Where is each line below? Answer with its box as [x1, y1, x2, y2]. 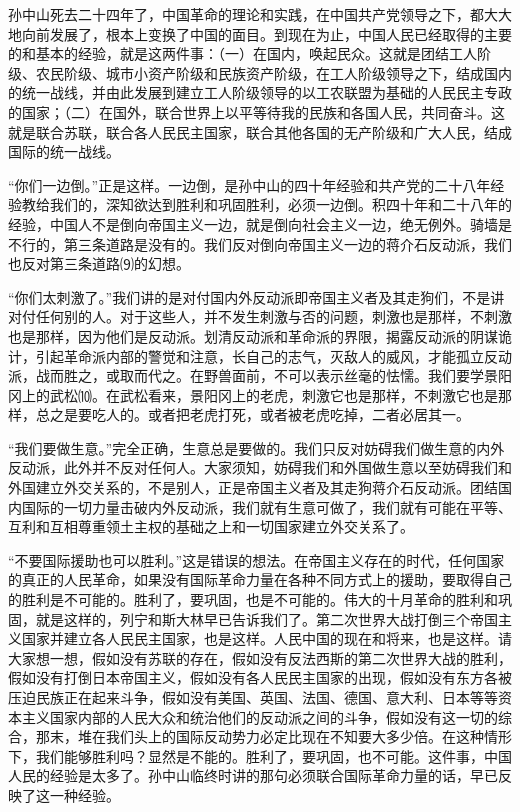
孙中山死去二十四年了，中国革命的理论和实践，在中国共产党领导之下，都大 [8, 4, 498, 24]
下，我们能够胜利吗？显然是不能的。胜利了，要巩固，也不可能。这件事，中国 [8, 745, 512, 766]
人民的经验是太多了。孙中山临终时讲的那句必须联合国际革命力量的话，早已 [8, 765, 498, 786]
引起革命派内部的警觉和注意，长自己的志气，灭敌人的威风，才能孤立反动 [35, 345, 512, 366]
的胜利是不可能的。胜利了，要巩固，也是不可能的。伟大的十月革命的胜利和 [8, 589, 498, 610]
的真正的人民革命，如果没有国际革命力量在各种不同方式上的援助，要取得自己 [8, 569, 512, 590]
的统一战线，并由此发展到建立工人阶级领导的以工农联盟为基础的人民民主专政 [8, 82, 512, 103]
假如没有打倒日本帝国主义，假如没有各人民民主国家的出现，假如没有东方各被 [8, 667, 512, 688]
